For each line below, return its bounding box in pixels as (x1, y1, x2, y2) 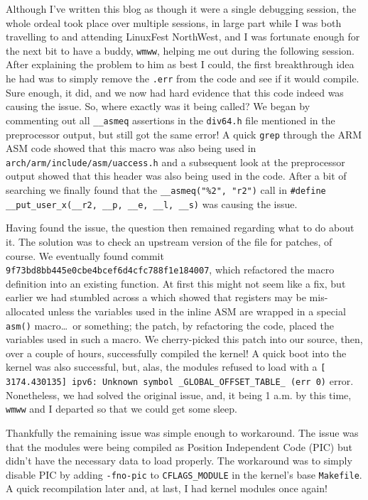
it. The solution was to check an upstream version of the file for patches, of (6, 234, 332, 249)
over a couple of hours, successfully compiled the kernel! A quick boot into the (6, 345, 347, 360)
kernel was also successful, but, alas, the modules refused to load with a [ (6, 359, 326, 374)
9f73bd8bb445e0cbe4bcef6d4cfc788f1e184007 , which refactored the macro (6, 262, 335, 277)
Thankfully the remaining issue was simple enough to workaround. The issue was (6, 425, 359, 440)
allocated (6, 303, 45, 318)
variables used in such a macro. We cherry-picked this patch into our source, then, (6, 332, 363, 347)
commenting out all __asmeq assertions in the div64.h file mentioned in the (6, 112, 335, 127)
